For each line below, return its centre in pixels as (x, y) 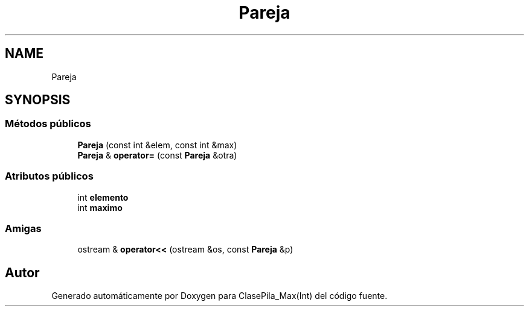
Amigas (23, 228)
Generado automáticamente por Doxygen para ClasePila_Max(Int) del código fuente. (220, 296)
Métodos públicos (48, 124)
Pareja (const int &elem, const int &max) (157, 145)
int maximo (100, 207)
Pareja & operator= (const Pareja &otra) (157, 155)
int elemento (103, 197)
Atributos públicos (49, 176)
